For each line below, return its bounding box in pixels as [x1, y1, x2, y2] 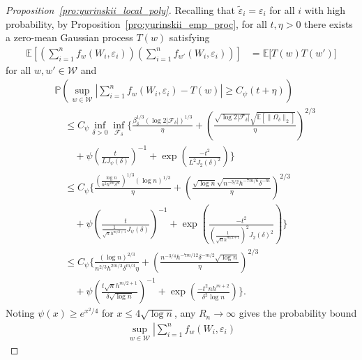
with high [304, 3, 346, 17]
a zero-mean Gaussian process [6, 30, 133, 45]
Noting [6, 306, 35, 320]
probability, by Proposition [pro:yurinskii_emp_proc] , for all [6, 16, 267, 31]
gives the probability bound [239, 306, 357, 320]
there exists [304, 16, 353, 31]
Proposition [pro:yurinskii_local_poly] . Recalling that [6, 3, 235, 17]
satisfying [169, 30, 210, 45]
